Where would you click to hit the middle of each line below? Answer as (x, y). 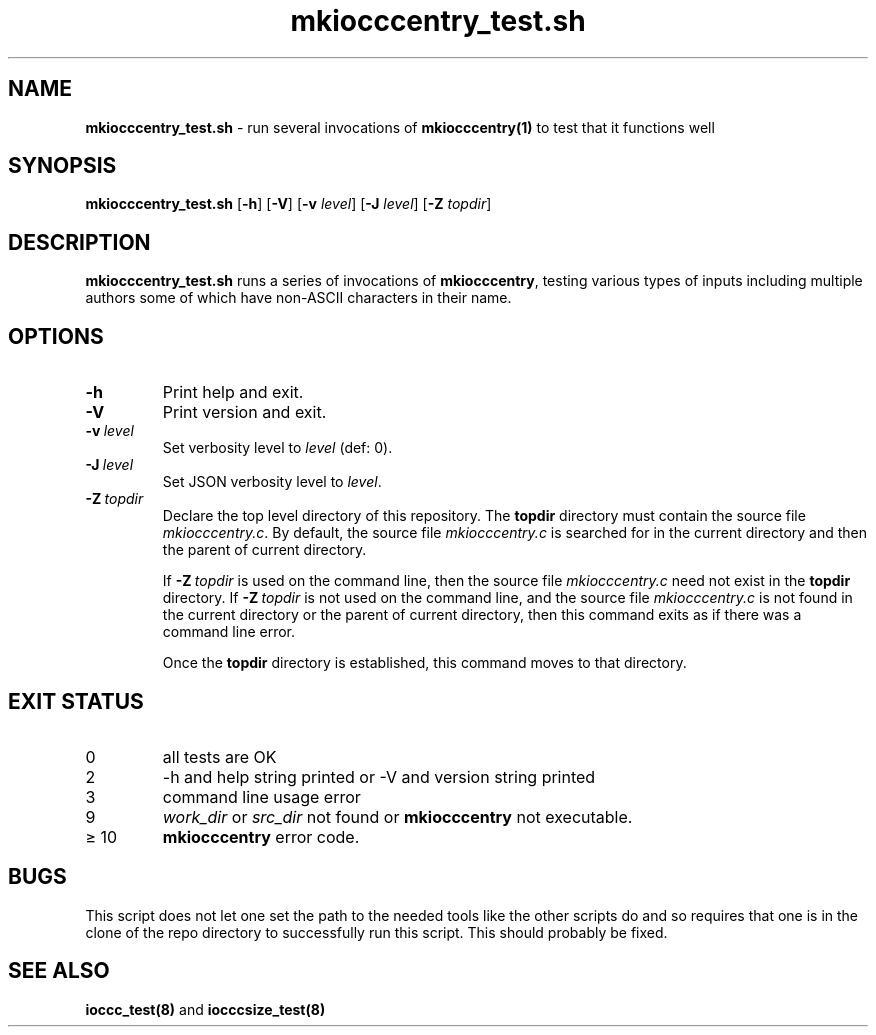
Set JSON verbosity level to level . (272, 482)
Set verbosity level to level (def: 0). (277, 448)
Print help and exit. (233, 392)
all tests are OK (219, 756)
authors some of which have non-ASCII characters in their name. (298, 298)
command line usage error (261, 796)
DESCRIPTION (79, 242)
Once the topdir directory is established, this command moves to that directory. (424, 663)
